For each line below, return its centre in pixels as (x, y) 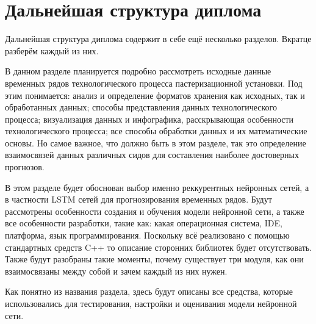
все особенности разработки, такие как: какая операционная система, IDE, (144, 223)
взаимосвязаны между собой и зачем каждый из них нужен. (116, 271)
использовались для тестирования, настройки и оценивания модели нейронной (151, 303)
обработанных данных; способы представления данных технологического (141, 107)
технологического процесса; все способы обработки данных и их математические (156, 131)
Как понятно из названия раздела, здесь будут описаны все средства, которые (149, 291)
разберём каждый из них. (52, 50)
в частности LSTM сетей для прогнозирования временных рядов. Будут (138, 199)
